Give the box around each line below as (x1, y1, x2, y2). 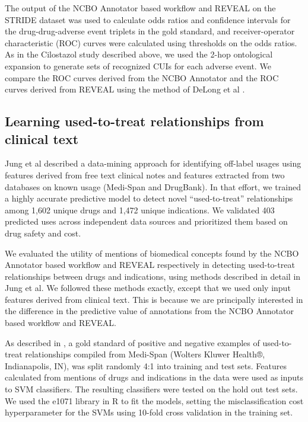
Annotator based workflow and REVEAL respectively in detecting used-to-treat (5, 258, 295, 271)
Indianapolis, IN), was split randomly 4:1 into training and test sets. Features (5, 359, 287, 372)
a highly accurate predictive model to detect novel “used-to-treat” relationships (5, 192, 293, 204)
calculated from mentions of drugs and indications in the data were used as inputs (5, 371, 304, 383)
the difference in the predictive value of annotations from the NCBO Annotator (5, 305, 294, 317)
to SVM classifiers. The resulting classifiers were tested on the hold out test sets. (5, 383, 298, 395)
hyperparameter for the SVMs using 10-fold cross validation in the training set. (5, 406, 293, 418)
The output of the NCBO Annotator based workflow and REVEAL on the (5, 2, 276, 14)
